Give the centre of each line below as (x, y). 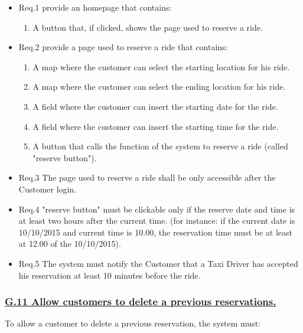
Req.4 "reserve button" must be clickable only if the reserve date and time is (157, 209)
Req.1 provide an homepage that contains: (95, 7)
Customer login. (48, 189)
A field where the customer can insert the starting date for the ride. (155, 106)
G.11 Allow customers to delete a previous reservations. (141, 301)
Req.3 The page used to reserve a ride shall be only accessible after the (147, 177)
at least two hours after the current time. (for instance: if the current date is (157, 221)
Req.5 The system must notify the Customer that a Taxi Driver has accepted (158, 263)
